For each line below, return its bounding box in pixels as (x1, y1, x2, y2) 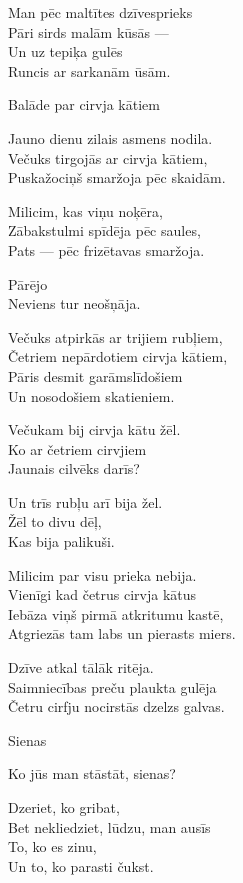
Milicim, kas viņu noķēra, (8, 200, 163, 221)
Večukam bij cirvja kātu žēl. (8, 419, 181, 440)
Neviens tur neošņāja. (8, 293, 141, 314)
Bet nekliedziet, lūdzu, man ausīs (8, 816, 211, 837)
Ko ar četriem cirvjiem (8, 438, 147, 459)
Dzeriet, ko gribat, (8, 797, 120, 817)
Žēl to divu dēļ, (8, 511, 102, 532)
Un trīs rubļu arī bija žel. (8, 491, 163, 512)
